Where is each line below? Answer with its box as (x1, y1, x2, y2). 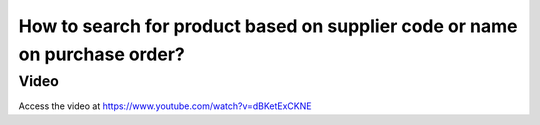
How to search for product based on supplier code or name (18, 15, 518, 37)
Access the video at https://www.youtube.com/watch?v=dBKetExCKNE (18, 100, 312, 112)
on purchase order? (18, 43, 185, 65)
